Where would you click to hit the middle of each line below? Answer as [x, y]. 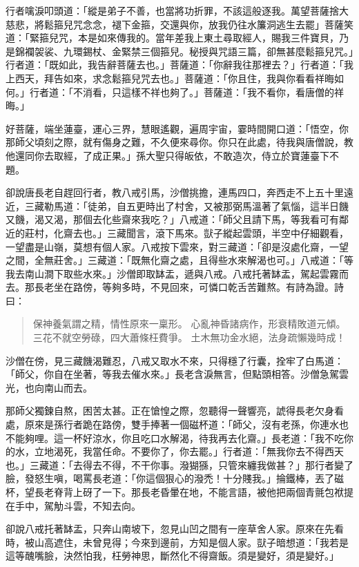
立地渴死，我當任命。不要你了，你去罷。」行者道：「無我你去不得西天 [189, 451]
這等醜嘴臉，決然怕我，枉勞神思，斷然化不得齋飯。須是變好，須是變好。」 [172, 556]
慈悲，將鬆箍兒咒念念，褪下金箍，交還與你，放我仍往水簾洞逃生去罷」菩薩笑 [179, 24]
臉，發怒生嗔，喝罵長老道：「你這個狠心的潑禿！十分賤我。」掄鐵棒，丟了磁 [175, 478]
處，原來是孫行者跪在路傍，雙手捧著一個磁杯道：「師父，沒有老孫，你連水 [172, 424]
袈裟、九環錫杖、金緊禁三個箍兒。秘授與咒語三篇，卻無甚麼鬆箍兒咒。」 [194, 51]
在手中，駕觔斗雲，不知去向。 [73, 505]
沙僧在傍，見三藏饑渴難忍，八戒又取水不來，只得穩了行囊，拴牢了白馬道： [175, 360]
